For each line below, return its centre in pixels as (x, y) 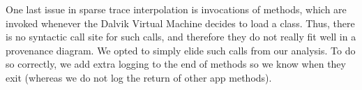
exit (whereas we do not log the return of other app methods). (139, 77)
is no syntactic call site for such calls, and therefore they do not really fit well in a (181, 37)
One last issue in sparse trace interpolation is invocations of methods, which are (176, 9)
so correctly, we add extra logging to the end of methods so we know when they (176, 64)
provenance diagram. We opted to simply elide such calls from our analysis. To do (181, 50)
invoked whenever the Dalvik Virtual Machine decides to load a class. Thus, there (180, 23)
